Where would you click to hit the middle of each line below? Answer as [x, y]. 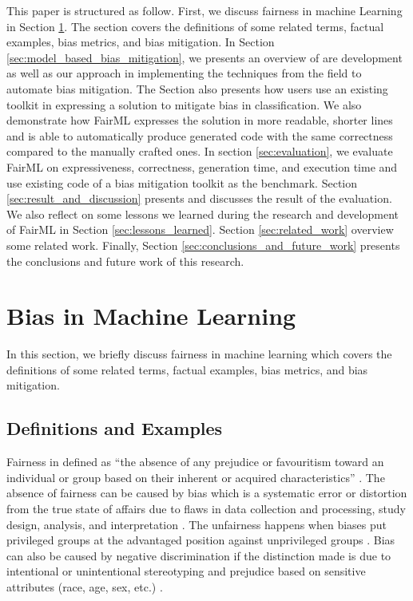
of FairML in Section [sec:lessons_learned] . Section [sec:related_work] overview [200, 229]
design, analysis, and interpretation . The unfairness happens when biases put [197, 524]
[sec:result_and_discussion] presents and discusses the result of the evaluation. [199, 198]
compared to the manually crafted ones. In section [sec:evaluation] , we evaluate [200, 151]
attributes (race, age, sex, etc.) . [85, 586]
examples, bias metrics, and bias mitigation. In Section [141, 42]
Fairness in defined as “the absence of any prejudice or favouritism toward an [195, 462]
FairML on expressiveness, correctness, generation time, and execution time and [202, 166]
